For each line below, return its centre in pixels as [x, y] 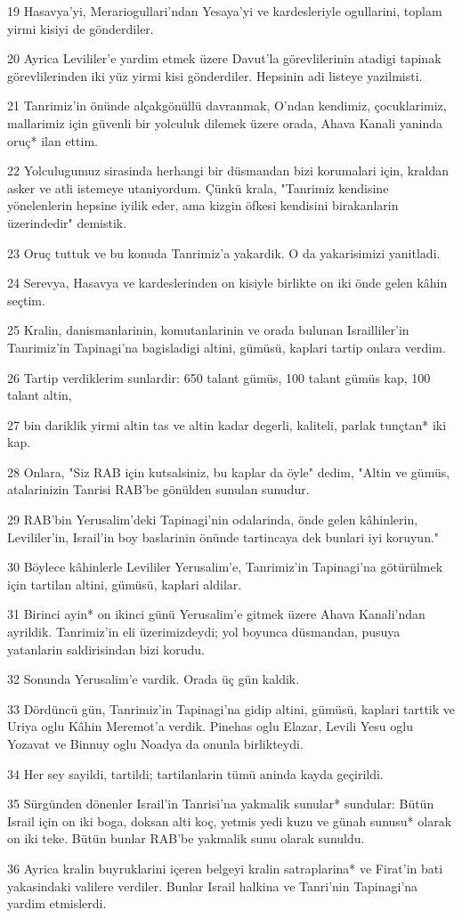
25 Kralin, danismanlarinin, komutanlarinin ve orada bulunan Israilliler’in [208, 330]
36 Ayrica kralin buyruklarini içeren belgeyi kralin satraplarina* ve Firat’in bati [225, 868]
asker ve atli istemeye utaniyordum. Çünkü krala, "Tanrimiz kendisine [198, 187]
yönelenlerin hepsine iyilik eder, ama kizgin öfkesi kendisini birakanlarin [203, 205]
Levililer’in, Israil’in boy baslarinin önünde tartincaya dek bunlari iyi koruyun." [223, 536]
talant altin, [40, 395]
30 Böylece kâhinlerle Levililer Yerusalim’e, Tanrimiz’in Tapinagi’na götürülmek [225, 567]
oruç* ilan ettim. [53, 140]
